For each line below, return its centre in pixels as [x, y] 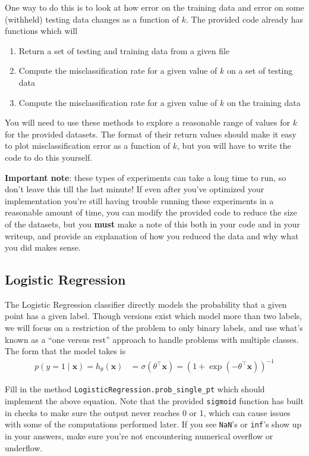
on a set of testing [260, 71]
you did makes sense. [43, 247]
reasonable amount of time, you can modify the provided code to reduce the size [151, 212]
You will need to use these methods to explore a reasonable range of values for [148, 122]
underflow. [24, 447]
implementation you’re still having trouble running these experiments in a [139, 200]
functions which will [41, 31]
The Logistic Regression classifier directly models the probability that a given [146, 304]
